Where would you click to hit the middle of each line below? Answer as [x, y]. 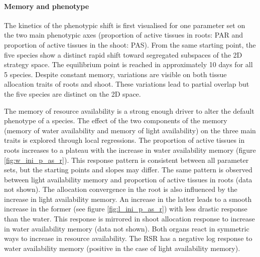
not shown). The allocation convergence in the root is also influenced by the [121, 189]
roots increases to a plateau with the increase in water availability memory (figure [130, 150]
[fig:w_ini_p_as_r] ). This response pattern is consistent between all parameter [126, 160]
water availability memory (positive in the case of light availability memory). [122, 248]
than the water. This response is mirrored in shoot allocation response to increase [129, 219]
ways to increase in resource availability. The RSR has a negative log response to [128, 238]
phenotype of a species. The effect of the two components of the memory [116, 120]
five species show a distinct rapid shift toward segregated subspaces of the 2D [123, 54]
